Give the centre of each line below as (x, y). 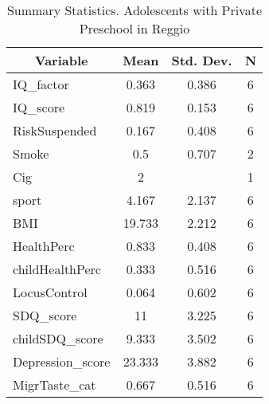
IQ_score (39, 107)
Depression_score (62, 361)
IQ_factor (41, 84)
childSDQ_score (58, 338)
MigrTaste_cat (55, 384)
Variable (61, 60)
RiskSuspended (55, 130)
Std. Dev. (202, 60)
